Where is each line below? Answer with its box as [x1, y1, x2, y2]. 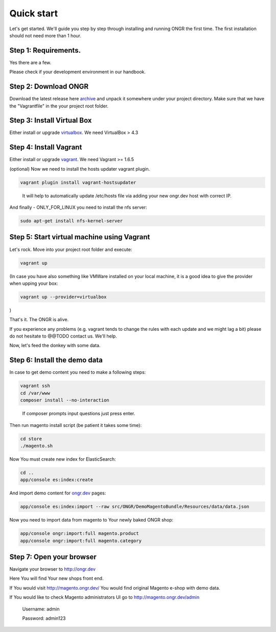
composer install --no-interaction [20, 397, 109, 403]
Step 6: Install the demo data [9, 356, 103, 365]
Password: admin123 [22, 615, 66, 621]
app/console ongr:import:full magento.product [20, 531, 139, 536]
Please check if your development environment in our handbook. [9, 69, 146, 75]
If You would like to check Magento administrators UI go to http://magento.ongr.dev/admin [9, 594, 199, 600]
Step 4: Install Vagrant [9, 143, 82, 152]
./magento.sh [20, 443, 53, 448]
